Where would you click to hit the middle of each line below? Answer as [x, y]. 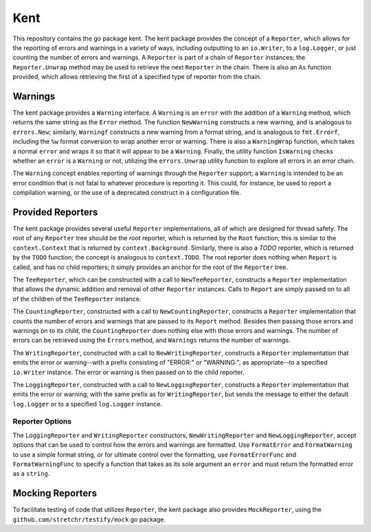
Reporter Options [42, 421]
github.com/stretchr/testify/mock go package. [89, 519]
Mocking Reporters [55, 493]
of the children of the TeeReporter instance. [77, 299]
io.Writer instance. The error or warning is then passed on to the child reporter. [128, 372]
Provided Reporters [55, 212]
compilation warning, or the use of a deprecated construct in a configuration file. [127, 193]
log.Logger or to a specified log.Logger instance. [88, 404]
